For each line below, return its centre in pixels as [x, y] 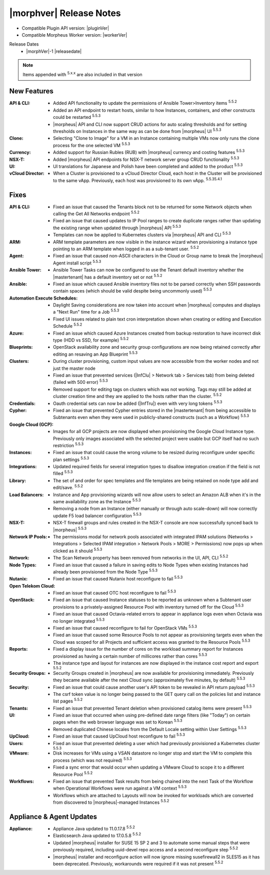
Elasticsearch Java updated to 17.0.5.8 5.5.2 [97, 835]
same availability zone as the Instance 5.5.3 [97, 501]
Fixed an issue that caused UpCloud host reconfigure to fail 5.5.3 [119, 736]
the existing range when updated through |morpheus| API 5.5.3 [117, 227]
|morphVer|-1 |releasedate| [54, 51]
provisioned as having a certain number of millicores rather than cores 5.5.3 [130, 656]
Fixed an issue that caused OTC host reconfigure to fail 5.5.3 [114, 593]
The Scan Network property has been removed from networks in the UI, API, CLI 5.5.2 [141, 557]
